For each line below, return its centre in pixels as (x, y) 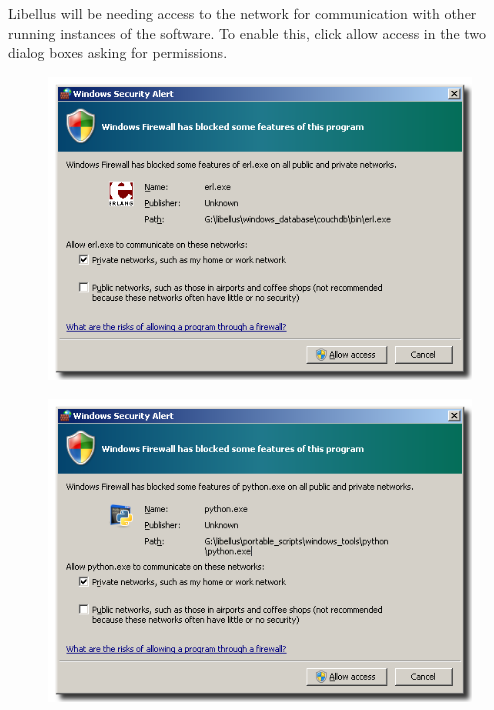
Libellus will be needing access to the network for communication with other (242, 13)
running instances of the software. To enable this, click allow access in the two (247, 32)
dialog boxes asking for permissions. (118, 52)
